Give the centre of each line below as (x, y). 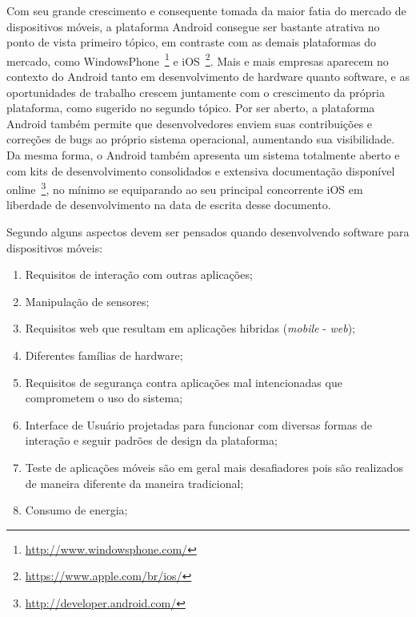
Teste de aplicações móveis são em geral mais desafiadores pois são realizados (214, 467)
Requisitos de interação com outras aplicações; (139, 274)
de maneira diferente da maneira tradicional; (134, 483)
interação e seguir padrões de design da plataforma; (151, 440)
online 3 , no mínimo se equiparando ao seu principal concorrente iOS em (185, 188)
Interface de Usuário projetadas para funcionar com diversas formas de (198, 424)
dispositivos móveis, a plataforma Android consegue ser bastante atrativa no (193, 26)
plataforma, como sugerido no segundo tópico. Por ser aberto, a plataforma (191, 108)
